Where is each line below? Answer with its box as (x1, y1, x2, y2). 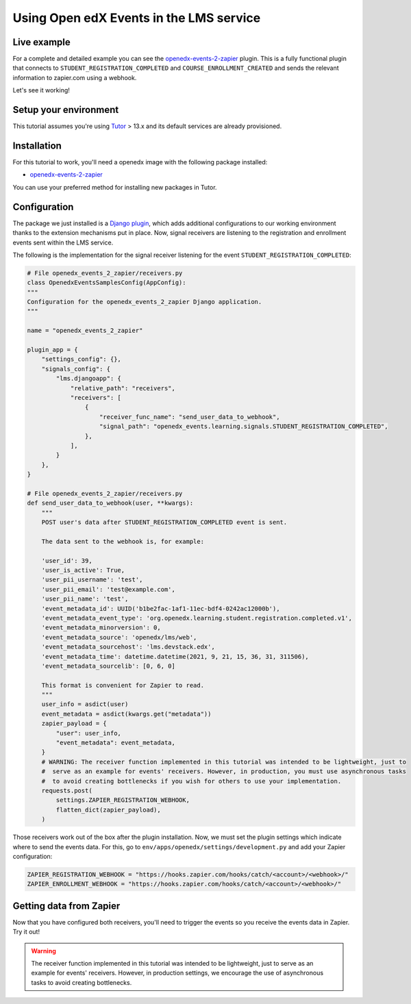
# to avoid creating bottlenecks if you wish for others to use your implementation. (41, 777, 342, 785)
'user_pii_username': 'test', (41, 576, 143, 583)
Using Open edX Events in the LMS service (12, 10, 261, 25)
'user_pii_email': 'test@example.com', (41, 586, 176, 593)
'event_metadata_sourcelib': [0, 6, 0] (41, 662, 176, 670)
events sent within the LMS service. (12, 238, 114, 247)
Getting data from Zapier (12, 900, 121, 912)
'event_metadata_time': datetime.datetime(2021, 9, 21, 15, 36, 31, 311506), (41, 653, 310, 660)
